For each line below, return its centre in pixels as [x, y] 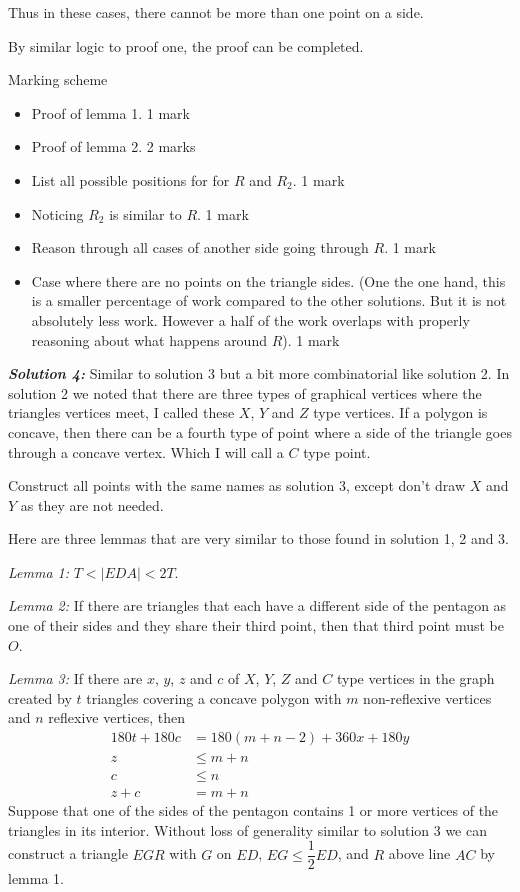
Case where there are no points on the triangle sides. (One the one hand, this [268, 280]
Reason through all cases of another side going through [200, 247]
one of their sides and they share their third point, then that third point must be [256, 625]
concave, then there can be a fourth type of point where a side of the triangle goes [260, 431]
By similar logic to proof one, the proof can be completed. [186, 45]
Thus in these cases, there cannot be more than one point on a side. [216, 12]
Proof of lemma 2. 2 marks [113, 146]
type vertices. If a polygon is [400, 412]
